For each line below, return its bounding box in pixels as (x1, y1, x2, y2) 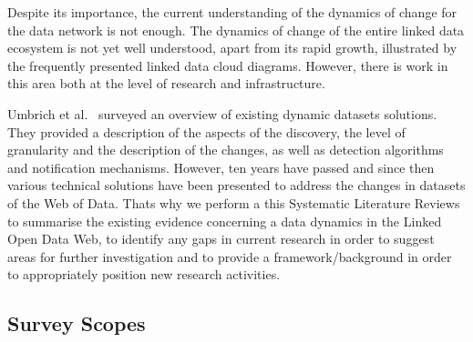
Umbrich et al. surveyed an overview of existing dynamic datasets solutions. (7, 104, 437, 123)
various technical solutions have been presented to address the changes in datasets (7, 176, 466, 195)
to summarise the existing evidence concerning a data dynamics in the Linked (7, 211, 442, 230)
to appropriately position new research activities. (7, 265, 281, 284)
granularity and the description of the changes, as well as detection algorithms (7, 140, 444, 159)
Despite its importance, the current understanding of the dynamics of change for (7, 3, 458, 21)
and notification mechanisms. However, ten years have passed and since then (7, 157, 435, 176)
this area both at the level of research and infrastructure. (7, 74, 325, 93)
